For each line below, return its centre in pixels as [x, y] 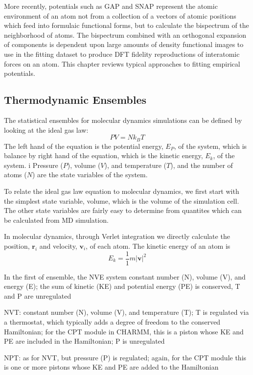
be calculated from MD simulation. [56, 220]
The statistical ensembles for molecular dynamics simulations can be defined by [123, 120]
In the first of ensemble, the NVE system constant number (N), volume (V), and [125, 276]
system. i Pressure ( [34, 165]
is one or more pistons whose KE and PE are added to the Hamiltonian [111, 367]
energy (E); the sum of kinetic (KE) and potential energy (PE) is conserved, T [122, 286]
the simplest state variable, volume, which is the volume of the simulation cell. [122, 200]
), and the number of [202, 165]
